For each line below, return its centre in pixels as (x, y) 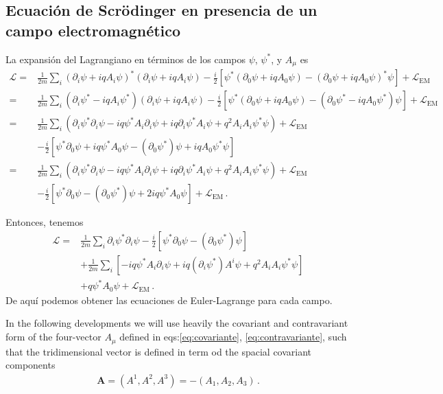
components (31, 365)
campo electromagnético (93, 30)
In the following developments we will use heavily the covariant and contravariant (177, 323)
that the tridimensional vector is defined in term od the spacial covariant (159, 351)
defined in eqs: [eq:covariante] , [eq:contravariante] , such (233, 337)
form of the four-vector (53, 337)
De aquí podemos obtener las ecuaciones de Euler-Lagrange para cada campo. (169, 300)
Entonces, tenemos (45, 222)
